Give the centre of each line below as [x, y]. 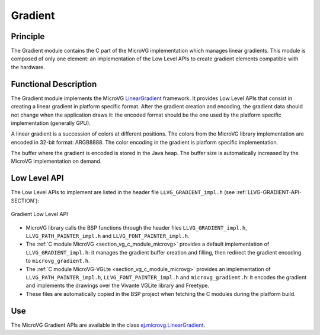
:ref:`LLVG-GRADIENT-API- [269, 192]
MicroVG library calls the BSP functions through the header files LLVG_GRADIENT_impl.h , [136, 227]
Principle [28, 36]
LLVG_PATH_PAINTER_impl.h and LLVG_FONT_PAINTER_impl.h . [108, 236]
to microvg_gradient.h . [58, 261]
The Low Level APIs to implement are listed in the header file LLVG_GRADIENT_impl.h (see [123, 192]
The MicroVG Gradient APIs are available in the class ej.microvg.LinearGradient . [108, 325]
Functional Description [54, 84]
